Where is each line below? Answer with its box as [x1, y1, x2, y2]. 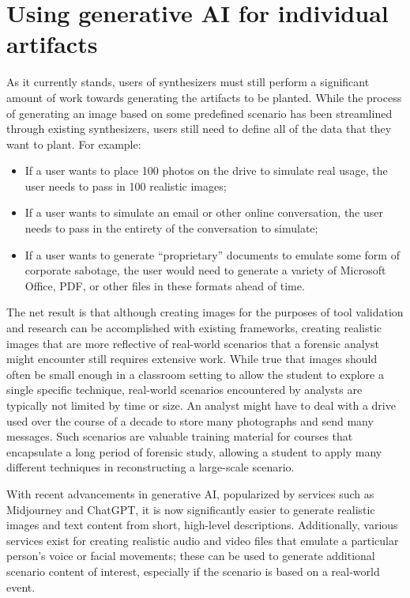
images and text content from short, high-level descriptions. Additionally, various [6, 517, 398, 533]
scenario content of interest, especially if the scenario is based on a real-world [6, 562, 380, 579]
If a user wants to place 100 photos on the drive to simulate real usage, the [24, 162, 388, 179]
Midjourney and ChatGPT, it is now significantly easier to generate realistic [6, 501, 375, 517]
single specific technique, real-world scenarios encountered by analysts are [6, 381, 363, 398]
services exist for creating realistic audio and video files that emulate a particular [6, 532, 399, 548]
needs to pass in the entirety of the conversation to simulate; [24, 220, 318, 237]
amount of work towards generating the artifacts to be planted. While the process [6, 89, 402, 105]
